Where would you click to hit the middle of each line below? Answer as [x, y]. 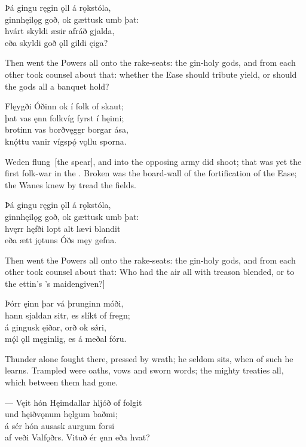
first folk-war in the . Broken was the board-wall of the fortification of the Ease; [151, 173]
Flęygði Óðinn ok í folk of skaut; [65, 106]
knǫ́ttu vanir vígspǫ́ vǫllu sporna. [66, 141]
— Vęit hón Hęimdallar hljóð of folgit [74, 402]
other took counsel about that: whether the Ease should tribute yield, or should [151, 74]
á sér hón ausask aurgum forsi [60, 425]
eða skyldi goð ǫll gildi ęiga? [56, 42]
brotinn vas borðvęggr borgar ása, [67, 129]
